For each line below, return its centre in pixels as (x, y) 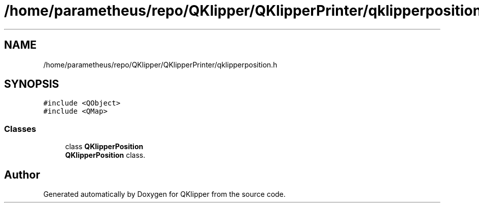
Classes (20, 129)
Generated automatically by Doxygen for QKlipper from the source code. (164, 194)
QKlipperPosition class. (105, 155)
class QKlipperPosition (104, 147)
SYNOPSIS (32, 84)
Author (22, 175)
